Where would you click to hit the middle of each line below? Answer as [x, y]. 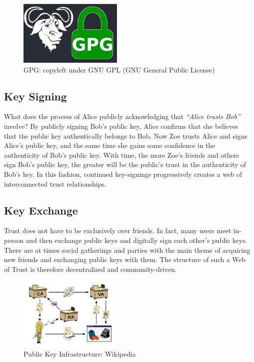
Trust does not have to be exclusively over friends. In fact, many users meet [118, 230]
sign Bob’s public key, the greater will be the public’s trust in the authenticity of [125, 164]
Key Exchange [41, 210]
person [14, 240]
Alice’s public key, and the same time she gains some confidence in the [110, 145]
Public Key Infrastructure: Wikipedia [80, 353]
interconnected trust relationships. [55, 183]
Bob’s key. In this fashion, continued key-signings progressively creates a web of [123, 174]
